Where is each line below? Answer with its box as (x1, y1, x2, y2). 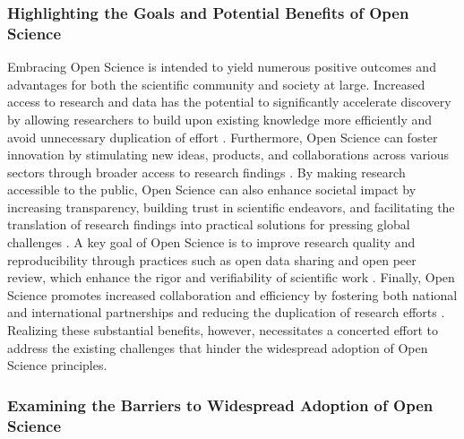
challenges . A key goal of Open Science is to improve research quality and (7, 233, 416, 252)
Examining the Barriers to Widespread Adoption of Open (7, 393, 434, 416)
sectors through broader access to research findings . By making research (7, 162, 406, 181)
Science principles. (7, 356, 107, 374)
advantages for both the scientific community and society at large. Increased (7, 74, 425, 93)
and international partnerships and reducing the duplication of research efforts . (7, 303, 445, 322)
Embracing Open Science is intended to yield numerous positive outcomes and (7, 57, 436, 76)
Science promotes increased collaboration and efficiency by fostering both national (7, 285, 458, 304)
